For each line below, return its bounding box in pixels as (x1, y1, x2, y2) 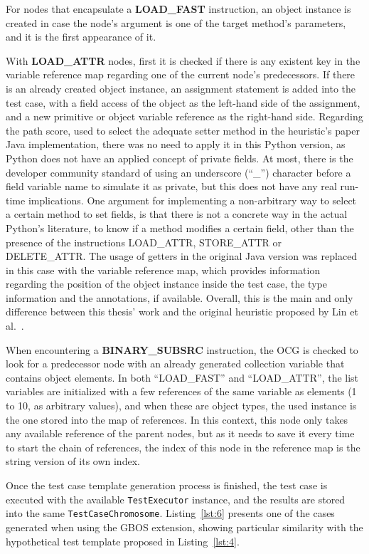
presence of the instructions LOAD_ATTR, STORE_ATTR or (6, 234, 282, 249)
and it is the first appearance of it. (6, 29, 156, 44)
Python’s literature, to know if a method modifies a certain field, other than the (6, 220, 354, 235)
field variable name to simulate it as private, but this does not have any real (6, 179, 337, 194)
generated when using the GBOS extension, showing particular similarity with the (6, 519, 363, 534)
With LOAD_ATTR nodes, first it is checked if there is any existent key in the (6, 53, 360, 68)
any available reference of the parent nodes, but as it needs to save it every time (6, 426, 355, 441)
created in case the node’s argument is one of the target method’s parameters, (6, 15, 346, 30)
